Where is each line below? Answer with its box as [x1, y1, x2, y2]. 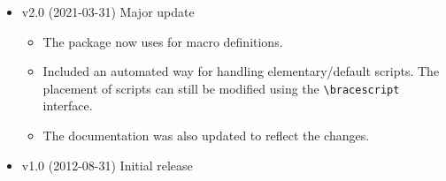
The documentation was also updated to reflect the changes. [42, 126, 370, 145]
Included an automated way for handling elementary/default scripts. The [42, 62, 440, 80]
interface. [42, 96, 93, 115]
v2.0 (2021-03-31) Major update [21, 3, 195, 20]
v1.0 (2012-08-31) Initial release [21, 155, 193, 174]
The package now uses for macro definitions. [42, 32, 283, 50]
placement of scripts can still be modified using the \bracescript [42, 79, 400, 97]
